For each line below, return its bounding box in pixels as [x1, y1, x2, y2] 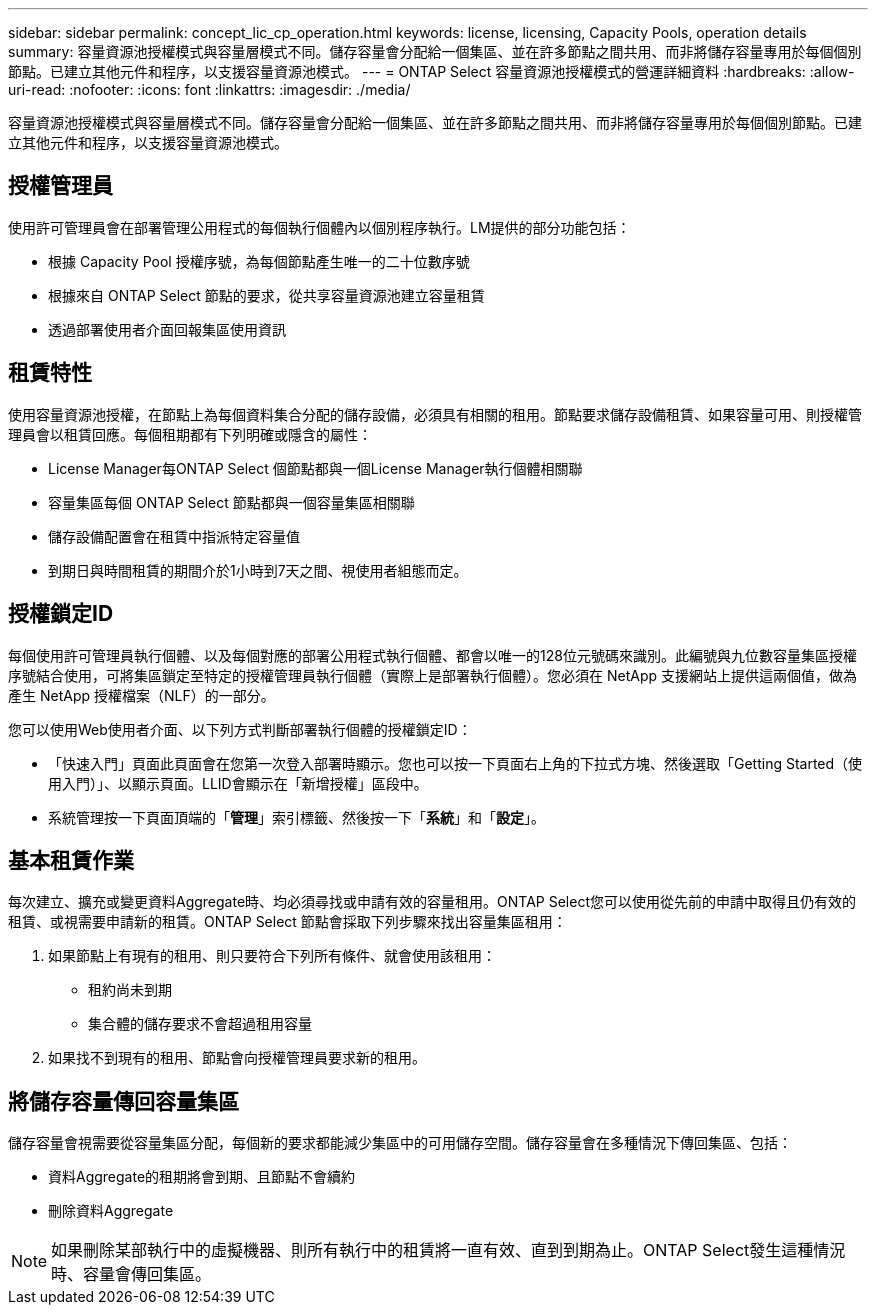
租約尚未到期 [88, 981, 172, 999]
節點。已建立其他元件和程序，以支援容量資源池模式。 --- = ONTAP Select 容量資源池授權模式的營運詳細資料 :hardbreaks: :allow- [8, 63, 855, 80]
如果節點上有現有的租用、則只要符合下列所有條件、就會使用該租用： [48, 947, 496, 965]
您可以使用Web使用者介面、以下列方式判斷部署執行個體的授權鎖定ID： [8, 720, 472, 738]
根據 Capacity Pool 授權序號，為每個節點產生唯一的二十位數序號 [48, 252, 470, 270]
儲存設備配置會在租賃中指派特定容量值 [48, 527, 300, 545]
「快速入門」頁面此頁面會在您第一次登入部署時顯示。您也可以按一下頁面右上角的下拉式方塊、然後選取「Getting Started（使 [48, 754, 863, 772]
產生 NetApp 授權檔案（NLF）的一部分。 [8, 686, 275, 704]
